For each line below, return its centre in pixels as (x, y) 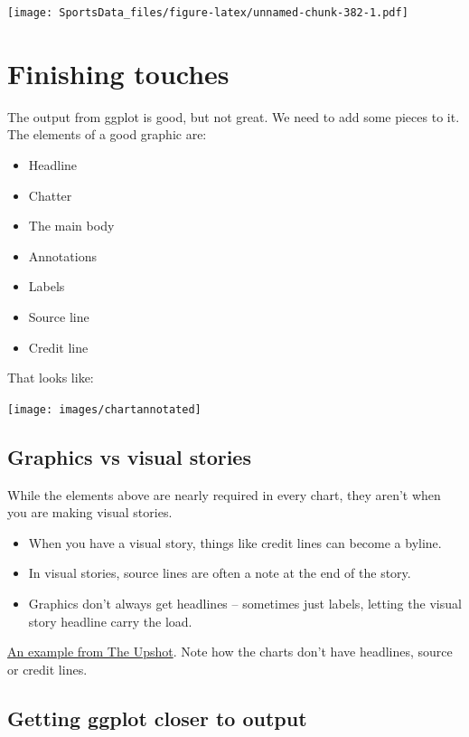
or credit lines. (47, 669)
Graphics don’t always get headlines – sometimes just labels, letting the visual (245, 603)
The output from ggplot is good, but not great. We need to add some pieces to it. (234, 116)
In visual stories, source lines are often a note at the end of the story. (220, 573)
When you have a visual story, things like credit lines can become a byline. (235, 542)
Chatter (50, 195)
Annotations (62, 255)
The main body (71, 226)
